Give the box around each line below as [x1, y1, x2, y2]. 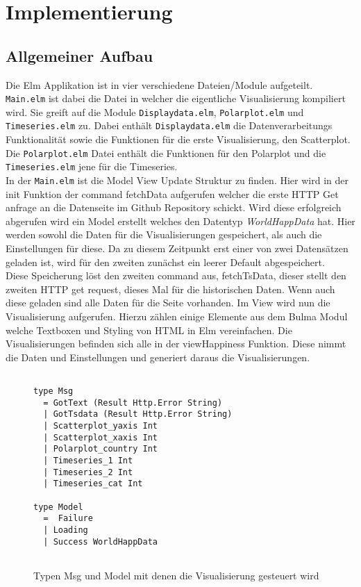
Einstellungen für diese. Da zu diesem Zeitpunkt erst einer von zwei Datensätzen [6, 241, 349, 256]
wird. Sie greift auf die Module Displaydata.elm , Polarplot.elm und [6, 104, 304, 119]
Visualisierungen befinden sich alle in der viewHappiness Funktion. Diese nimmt [6, 336, 346, 351]
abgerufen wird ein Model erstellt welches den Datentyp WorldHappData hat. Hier [6, 213, 355, 228]
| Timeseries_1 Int [43, 456, 133, 466]
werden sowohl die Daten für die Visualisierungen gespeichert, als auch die [6, 227, 322, 242]
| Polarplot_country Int [43, 444, 158, 454]
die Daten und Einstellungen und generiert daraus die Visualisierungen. [6, 349, 310, 364]
